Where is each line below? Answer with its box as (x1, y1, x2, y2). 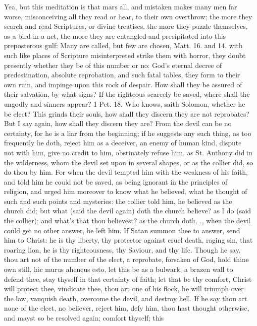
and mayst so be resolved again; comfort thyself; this (4, 313, 164, 323)
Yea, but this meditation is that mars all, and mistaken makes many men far (4, 1, 237, 11)
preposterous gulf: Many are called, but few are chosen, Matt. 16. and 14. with (4, 40, 243, 51)
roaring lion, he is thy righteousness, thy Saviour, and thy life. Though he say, (4, 244, 241, 255)
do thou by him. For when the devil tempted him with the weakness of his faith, (4, 167, 248, 177)
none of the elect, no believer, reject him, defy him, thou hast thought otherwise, (4, 303, 249, 313)
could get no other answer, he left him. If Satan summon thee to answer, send (4, 225, 240, 235)
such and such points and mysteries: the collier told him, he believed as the (4, 196, 232, 206)
